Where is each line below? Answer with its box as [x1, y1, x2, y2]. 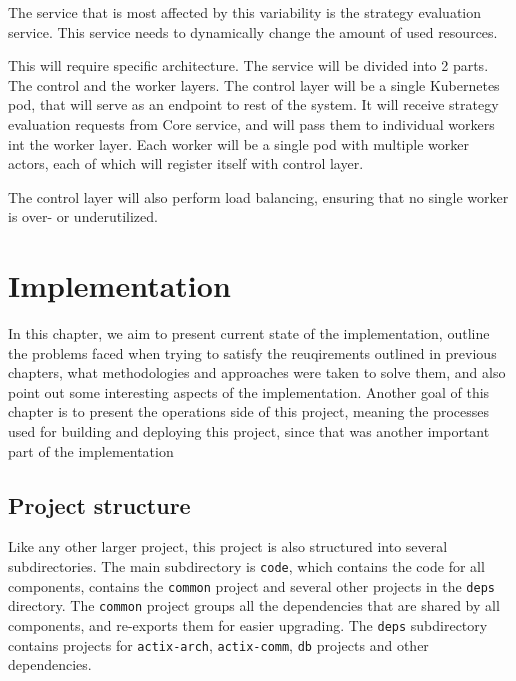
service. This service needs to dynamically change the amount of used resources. [8, 21, 498, 42]
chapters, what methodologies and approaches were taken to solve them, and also [8, 362, 506, 383]
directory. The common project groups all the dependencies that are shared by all [8, 595, 500, 616]
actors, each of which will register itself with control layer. [8, 153, 364, 174]
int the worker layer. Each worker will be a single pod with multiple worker [8, 133, 469, 154]
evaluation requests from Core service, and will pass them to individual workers [8, 113, 495, 134]
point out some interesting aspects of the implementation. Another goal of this [8, 381, 490, 402]
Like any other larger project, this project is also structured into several [8, 536, 448, 557]
